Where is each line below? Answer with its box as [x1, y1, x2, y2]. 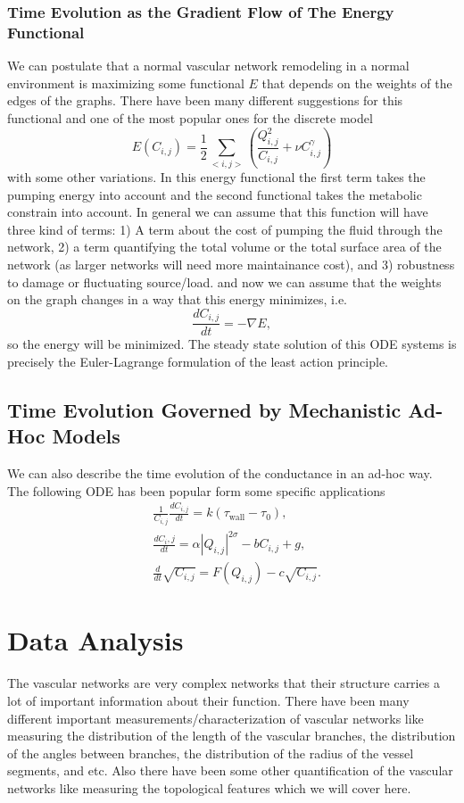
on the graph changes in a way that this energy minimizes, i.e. [7, 290, 348, 309]
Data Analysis [7, 622, 184, 658]
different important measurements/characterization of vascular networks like [7, 708, 424, 727]
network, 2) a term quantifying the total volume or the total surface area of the [7, 237, 442, 256]
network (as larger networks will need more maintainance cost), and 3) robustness [7, 255, 455, 274]
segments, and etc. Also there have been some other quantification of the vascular [7, 761, 453, 780]
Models [52, 422, 120, 450]
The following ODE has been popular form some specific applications [7, 481, 385, 500]
